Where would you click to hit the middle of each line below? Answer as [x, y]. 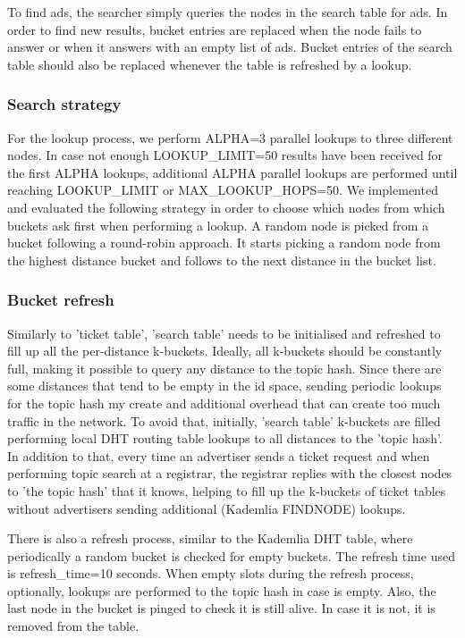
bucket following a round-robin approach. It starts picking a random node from [224, 243]
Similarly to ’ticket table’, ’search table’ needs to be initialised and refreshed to [224, 333]
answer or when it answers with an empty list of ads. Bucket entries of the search [230, 47]
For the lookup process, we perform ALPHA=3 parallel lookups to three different [230, 137]
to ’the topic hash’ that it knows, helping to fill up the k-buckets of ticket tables [227, 490]
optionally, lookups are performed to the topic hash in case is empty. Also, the [222, 590]
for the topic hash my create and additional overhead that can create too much [224, 403]
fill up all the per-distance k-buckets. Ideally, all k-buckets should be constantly [225, 351]
